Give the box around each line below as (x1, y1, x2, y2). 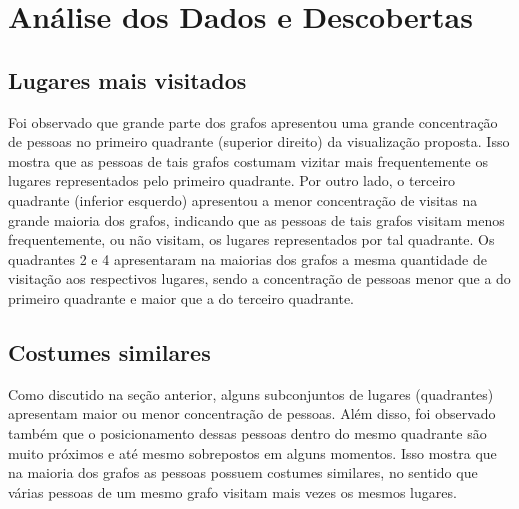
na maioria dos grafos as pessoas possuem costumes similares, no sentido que (8, 462, 478, 483)
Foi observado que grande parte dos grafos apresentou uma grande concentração (8, 111, 498, 132)
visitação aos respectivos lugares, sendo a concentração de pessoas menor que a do (8, 268, 511, 289)
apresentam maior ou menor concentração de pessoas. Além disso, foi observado (8, 403, 496, 424)
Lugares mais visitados (8, 64, 247, 95)
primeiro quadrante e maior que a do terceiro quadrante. (8, 287, 355, 308)
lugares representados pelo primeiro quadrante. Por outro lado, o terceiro (8, 170, 455, 191)
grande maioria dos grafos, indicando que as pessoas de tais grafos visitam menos (8, 209, 505, 230)
